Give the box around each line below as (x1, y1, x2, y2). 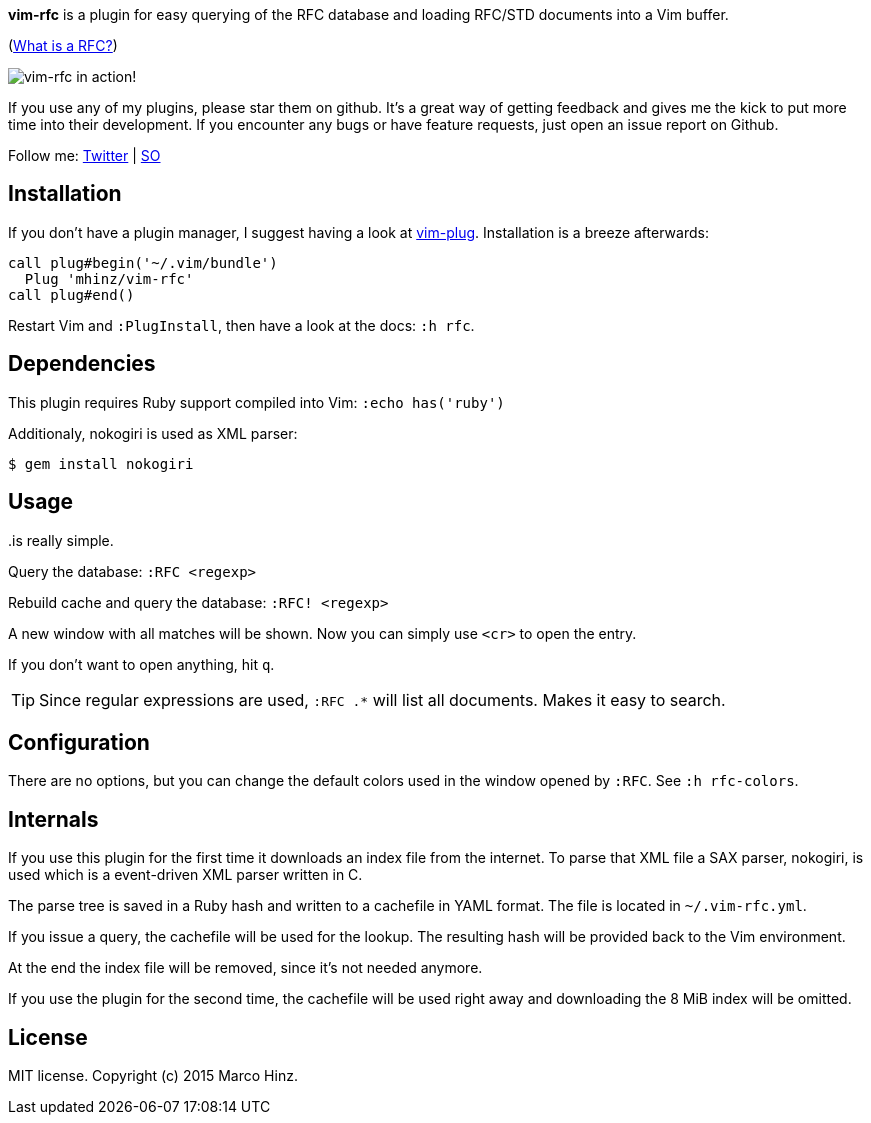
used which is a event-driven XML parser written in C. (8, 866, 363, 884)
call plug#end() (8, 286, 135, 303)
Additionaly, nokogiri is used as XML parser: (8, 424, 298, 442)
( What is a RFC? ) (8, 37, 118, 54)
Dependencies (8, 351, 156, 377)
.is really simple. (8, 531, 114, 549)
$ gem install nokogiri (8, 455, 194, 472)
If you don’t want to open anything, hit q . (8, 655, 275, 673)
